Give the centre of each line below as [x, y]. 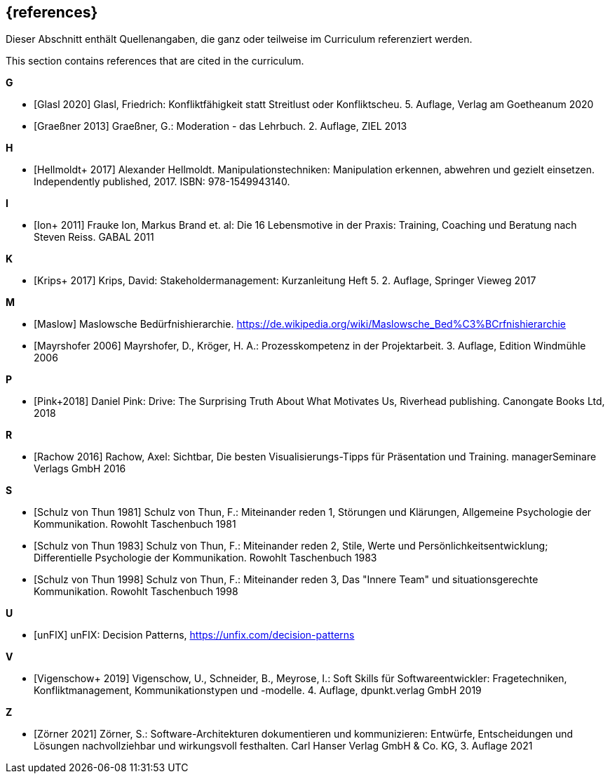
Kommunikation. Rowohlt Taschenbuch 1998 [136, 592]
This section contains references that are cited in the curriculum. [155, 61]
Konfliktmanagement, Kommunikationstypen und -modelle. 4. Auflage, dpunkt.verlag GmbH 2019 [258, 691]
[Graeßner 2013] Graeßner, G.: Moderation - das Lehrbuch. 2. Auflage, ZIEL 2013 [221, 126]
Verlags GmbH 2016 [80, 469]
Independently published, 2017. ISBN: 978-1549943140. [162, 182]
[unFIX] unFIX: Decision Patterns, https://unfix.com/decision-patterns [194, 635]
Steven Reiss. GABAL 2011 [94, 237]
